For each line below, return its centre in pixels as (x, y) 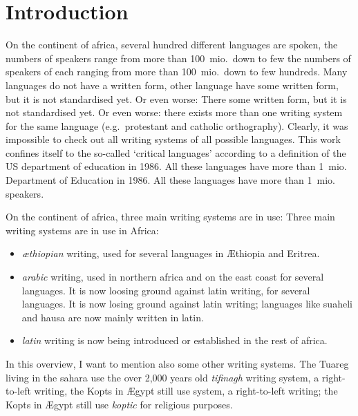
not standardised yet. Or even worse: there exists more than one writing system (174, 112)
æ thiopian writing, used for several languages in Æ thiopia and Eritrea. (171, 253)
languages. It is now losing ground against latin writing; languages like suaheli (187, 304)
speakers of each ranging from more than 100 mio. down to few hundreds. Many (177, 72)
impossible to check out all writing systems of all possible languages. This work (173, 139)
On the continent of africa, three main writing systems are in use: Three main (170, 217)
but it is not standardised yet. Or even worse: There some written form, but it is (176, 98)
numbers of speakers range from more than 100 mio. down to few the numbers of (178, 58)
